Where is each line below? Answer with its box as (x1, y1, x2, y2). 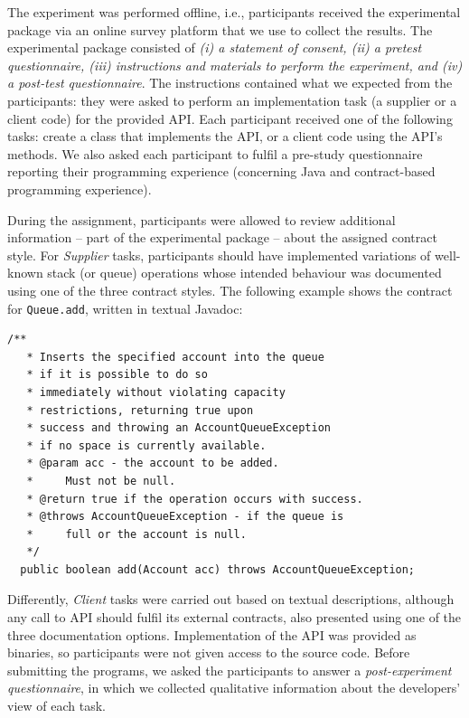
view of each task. (7, 696, 106, 715)
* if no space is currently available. (26, 439, 267, 452)
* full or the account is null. (26, 527, 247, 541)
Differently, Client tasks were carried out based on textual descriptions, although (7, 590, 455, 609)
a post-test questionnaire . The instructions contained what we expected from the (7, 73, 453, 92)
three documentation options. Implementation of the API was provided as (7, 625, 417, 644)
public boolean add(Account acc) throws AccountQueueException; (20, 562, 416, 576)
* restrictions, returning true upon (26, 403, 254, 417)
